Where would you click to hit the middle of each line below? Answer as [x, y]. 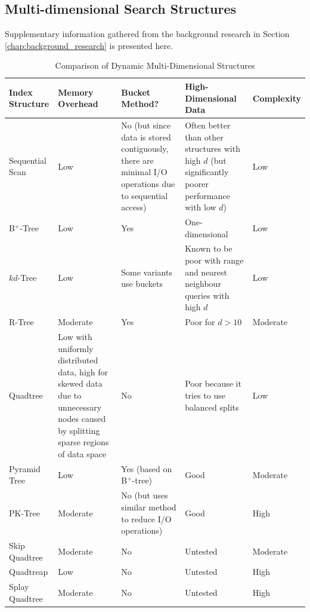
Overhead [78, 104]
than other [204, 137]
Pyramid [25, 468]
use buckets [142, 284]
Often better [208, 125]
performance [207, 195]
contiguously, [145, 149]
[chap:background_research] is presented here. [89, 45]
